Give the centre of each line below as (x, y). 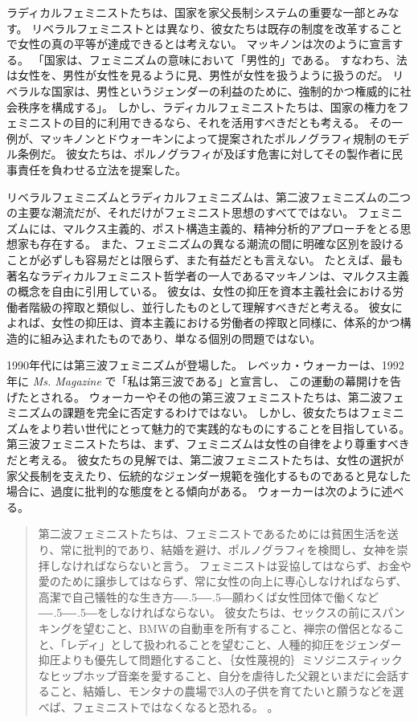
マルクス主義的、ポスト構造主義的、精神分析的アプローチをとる (231, 228)
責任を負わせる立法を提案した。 (102, 169)
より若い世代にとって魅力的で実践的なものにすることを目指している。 (225, 428)
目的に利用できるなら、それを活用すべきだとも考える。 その (232, 122)
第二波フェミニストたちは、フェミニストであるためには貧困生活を (213, 534)
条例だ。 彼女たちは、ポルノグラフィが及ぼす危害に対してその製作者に (205, 154)
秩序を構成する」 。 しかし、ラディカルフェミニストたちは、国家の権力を (207, 106)
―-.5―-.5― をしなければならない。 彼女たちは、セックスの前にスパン (221, 612)
